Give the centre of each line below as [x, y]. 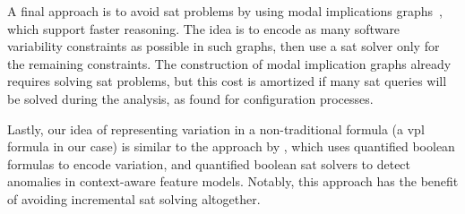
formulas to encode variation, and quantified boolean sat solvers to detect [209, 163]
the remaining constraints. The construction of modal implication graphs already [229, 63]
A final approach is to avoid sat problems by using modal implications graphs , [225, 11]
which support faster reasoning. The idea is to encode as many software [204, 28]
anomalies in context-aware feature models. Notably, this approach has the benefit [233, 181]
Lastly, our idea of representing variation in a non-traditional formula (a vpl [216, 128]
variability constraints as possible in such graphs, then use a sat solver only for [224, 46]
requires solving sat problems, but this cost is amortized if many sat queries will [227, 81]
